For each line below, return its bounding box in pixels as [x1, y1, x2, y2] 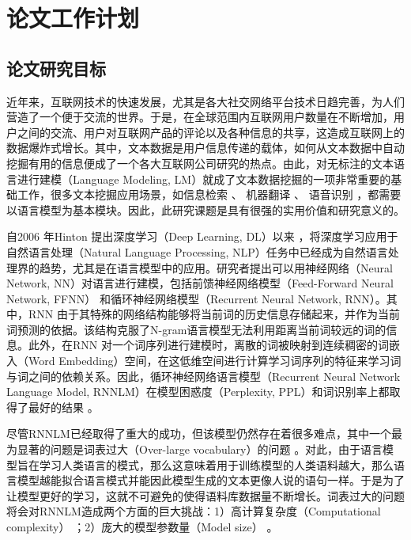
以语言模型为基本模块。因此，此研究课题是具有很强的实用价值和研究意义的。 [6, 201, 405, 218]
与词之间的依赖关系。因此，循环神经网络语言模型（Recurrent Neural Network [6, 367, 401, 384]
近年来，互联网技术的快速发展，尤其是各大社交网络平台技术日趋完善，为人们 [6, 93, 405, 109]
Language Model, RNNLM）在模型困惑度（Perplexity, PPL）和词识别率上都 [6, 383, 390, 400]
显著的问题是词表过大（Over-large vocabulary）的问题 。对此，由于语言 [17, 441, 383, 458]
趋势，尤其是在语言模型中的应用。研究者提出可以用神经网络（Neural [39, 259, 393, 276]
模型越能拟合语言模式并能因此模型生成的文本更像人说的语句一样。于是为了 [17, 472, 405, 489]
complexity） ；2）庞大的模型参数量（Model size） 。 [6, 519, 278, 535]
